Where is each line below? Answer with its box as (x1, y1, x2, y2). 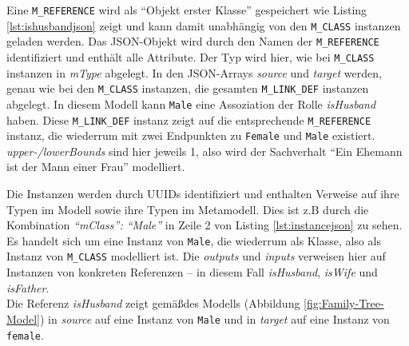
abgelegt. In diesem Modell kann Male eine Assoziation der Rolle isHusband (6, 95, 376, 112)
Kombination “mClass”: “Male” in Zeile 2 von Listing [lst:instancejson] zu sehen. (6, 217, 403, 233)
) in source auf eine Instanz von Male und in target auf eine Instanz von (40, 310, 390, 327)
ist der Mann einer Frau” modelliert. (6, 158, 185, 175)
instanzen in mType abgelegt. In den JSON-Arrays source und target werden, (6, 64, 382, 81)
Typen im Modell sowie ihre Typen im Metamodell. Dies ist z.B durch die (6, 201, 369, 217)
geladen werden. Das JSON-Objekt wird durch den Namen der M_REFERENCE (6, 33, 379, 50)
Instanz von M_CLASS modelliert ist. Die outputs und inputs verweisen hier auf (6, 248, 386, 264)
